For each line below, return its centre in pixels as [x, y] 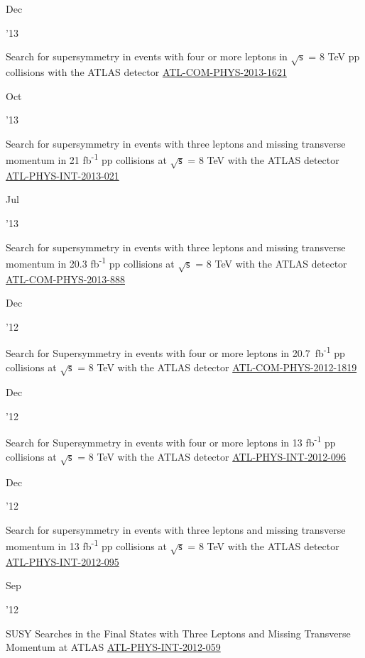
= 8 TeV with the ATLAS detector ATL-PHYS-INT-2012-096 [212, 456]
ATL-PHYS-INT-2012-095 [62, 561]
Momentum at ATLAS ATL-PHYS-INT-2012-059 [113, 647]
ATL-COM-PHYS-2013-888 [65, 279]
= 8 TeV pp [334, 56]
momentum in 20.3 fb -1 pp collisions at [90, 262]
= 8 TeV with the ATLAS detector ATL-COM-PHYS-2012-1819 [217, 367]
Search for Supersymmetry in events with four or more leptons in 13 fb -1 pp [171, 442]
